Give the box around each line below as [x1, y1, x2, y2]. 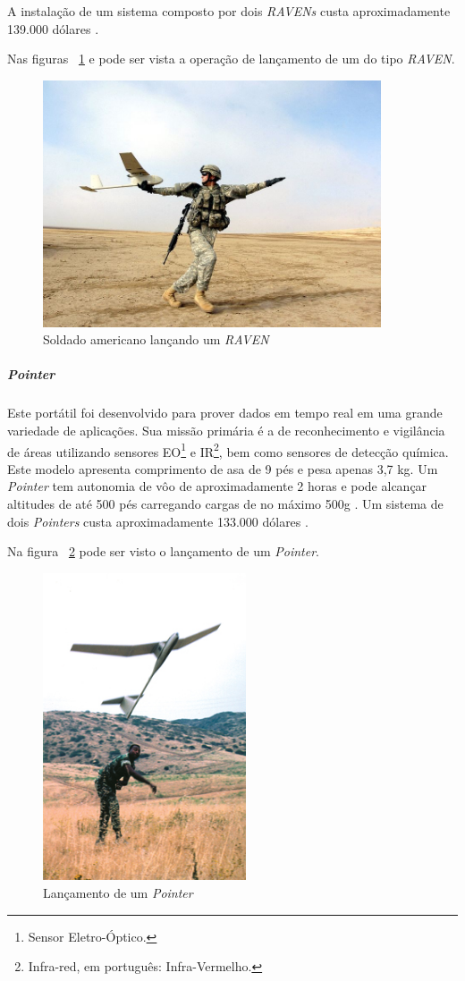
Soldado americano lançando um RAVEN [43, 330, 269, 349]
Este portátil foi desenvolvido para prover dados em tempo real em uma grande [7, 403, 443, 422]
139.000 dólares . [7, 19, 99, 38]
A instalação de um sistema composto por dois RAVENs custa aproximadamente [7, 2, 451, 20]
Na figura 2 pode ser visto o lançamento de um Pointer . [7, 542, 319, 561]
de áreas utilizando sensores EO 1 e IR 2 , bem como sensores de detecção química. [7, 439, 449, 461]
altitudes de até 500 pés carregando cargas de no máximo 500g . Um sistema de [7, 495, 444, 513]
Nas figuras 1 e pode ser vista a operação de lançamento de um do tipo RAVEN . [7, 49, 455, 68]
